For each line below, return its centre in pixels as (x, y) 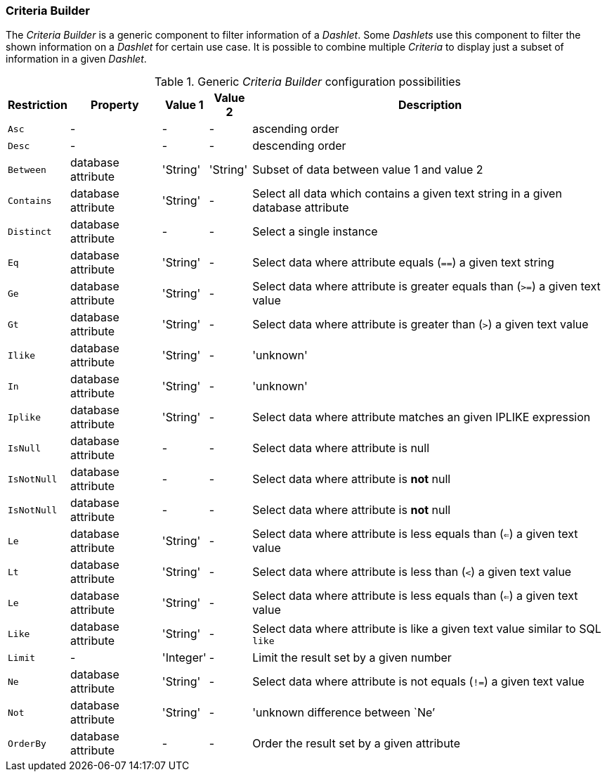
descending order (299, 146)
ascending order (296, 129)
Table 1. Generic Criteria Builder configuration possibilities (308, 82)
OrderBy (27, 743)
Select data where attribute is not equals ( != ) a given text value (418, 682)
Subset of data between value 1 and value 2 (368, 170)
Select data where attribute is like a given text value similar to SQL (427, 628)
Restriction (38, 105)
